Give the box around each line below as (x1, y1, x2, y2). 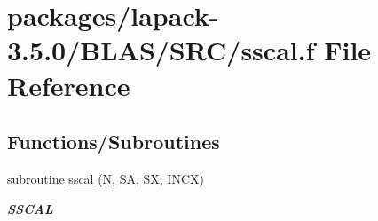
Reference (7, 67, 130, 103)
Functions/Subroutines (7, 128, 220, 155)
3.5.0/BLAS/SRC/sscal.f (7, 32, 315, 68)
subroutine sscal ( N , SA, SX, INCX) (7, 169, 204, 187)
